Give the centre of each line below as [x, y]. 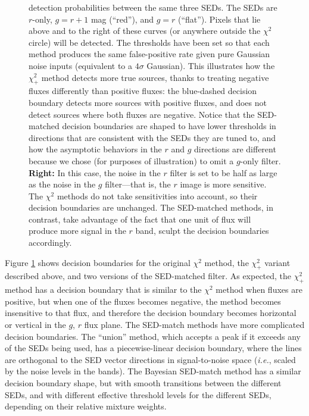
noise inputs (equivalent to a [80, 65]
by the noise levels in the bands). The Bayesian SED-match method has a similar [153, 371]
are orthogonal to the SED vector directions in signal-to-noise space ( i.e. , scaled [150, 359]
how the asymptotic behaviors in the [95, 149]
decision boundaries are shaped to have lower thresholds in [169, 126]
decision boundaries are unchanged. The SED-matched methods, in [151, 207]
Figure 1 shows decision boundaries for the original [98, 262]
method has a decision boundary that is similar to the [103, 290]
